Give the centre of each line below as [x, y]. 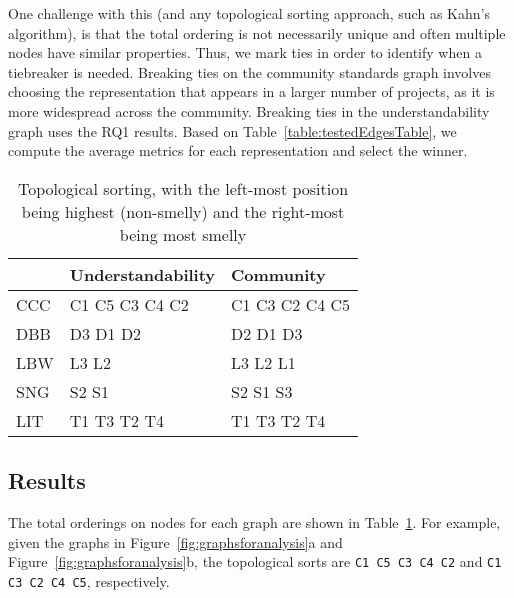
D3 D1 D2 [105, 333]
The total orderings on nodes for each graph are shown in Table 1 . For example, [254, 521]
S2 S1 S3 [262, 391]
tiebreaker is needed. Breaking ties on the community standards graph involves [249, 71]
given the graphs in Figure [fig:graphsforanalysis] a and [175, 541]
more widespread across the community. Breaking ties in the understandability [249, 110]
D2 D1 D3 [267, 333]
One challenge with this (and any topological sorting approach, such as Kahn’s [249, 13]
